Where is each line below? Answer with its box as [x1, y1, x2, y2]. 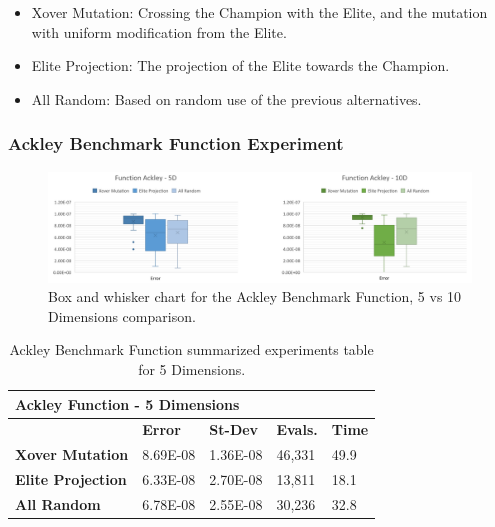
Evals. [276, 419, 318, 440]
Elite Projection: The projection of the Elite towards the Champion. [31, 55, 450, 76]
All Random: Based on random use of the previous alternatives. [31, 88, 422, 109]
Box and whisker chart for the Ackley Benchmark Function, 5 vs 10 [48, 286, 462, 307]
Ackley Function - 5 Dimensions [15, 393, 240, 414]
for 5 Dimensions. [138, 358, 246, 379]
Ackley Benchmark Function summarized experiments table [9, 339, 374, 360]
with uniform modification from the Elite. [31, 21, 287, 42]
